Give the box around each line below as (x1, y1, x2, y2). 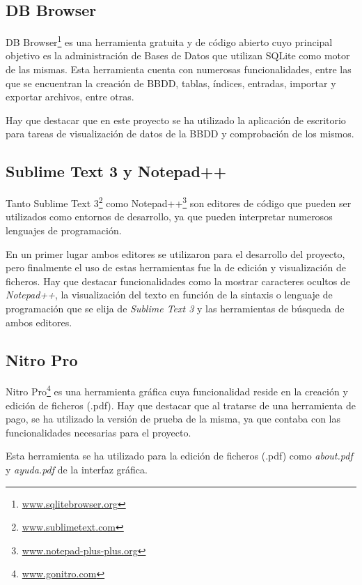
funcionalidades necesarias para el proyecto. (6, 425, 191, 439)
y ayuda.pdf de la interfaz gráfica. (6, 462, 148, 477)
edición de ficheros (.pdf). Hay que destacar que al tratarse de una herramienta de (6, 397, 356, 412)
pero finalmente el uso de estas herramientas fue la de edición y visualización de (6, 260, 346, 275)
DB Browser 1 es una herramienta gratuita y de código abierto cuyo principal (6, 33, 333, 49)
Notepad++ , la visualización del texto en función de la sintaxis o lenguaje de (6, 287, 333, 302)
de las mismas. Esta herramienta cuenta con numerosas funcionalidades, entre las (6, 62, 352, 77)
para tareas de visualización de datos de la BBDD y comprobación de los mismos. (6, 126, 354, 141)
